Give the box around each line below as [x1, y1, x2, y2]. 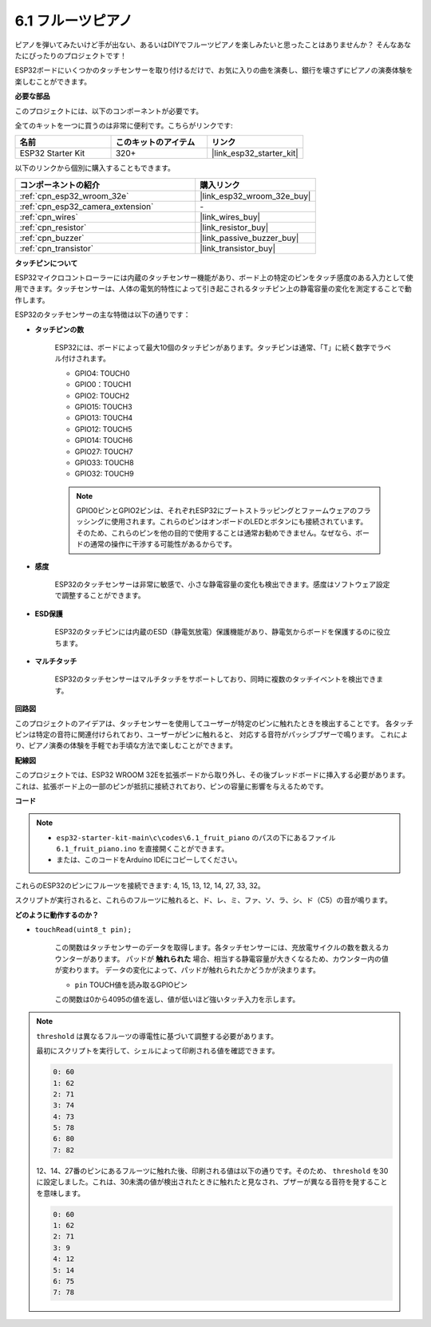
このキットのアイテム [115, 136, 196, 148]
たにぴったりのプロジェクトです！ [14, 50, 127, 60]
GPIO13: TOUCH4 [74, 413, 133, 423]
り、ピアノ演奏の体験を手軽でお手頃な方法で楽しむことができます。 [14, 741, 237, 750]
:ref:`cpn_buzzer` [19, 232, 85, 243]
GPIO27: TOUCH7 [74, 447, 133, 456]
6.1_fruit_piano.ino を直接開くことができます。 [56, 844, 229, 854]
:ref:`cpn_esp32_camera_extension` [19, 200, 154, 211]
